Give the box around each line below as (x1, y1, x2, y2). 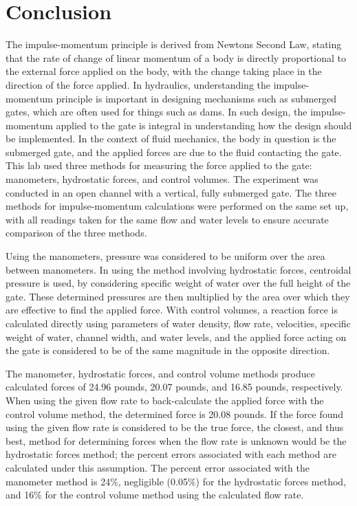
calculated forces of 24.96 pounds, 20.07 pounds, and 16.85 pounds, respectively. (6, 379, 343, 394)
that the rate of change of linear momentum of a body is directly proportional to (6, 50, 346, 65)
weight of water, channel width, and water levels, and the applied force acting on (6, 329, 347, 344)
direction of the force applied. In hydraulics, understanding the (6, 77, 270, 91)
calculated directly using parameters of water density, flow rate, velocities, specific (6, 316, 351, 330)
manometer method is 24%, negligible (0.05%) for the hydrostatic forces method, (6, 474, 347, 488)
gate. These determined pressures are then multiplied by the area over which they (6, 289, 350, 303)
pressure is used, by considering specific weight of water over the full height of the (6, 276, 351, 290)
